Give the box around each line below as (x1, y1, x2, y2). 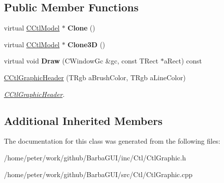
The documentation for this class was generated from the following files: (4, 136, 221, 146)
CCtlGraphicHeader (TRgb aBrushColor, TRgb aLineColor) (4, 72, 186, 82)
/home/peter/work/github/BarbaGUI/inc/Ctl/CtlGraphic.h (4, 152, 186, 162)
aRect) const (164, 56, 202, 66)
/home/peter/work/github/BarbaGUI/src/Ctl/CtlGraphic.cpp (4, 169, 193, 179)
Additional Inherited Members (4, 113, 163, 128)
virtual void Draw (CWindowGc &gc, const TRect (4, 56, 159, 66)
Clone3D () (67, 39, 106, 49)
